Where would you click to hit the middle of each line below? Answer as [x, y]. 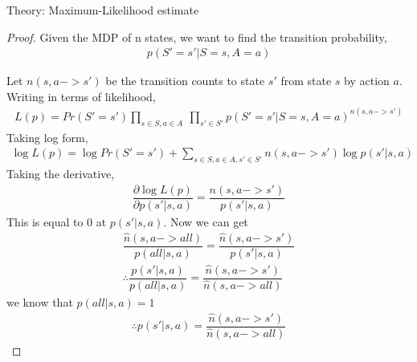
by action [367, 81]
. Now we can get [206, 221]
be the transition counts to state [185, 81]
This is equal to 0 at [57, 221]
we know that [40, 302]
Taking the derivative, [61, 174]
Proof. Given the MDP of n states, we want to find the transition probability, [197, 37]
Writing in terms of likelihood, [81, 96]
